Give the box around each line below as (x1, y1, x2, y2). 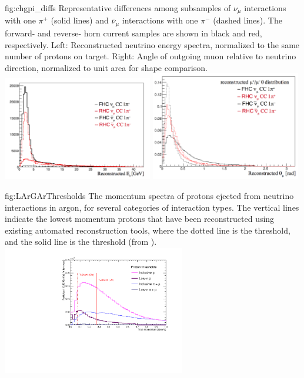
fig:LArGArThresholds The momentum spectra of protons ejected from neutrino (5, 190, 294, 202)
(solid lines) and (51, 14, 109, 26)
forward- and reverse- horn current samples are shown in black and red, (5, 26, 262, 39)
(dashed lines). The (213, 14, 282, 26)
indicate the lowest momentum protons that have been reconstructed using (5, 212, 275, 225)
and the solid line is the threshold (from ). (5, 235, 157, 248)
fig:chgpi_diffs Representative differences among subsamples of (5, 2, 231, 14)
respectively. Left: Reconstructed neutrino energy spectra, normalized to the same (5, 38, 300, 50)
